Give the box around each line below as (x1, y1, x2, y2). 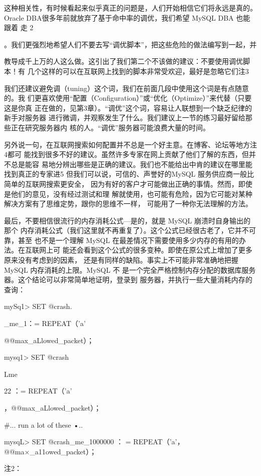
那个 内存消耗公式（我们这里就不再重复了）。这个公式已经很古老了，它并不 (4, 225, 249, 235)
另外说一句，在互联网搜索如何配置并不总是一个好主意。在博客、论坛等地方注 (4, 139, 257, 149)
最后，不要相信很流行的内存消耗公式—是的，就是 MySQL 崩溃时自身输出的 (4, 215, 250, 225)
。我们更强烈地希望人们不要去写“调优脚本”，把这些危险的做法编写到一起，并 (4, 39, 257, 49)
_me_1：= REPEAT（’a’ (4, 318, 86, 329)
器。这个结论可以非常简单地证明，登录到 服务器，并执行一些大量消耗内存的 (4, 274, 252, 285)
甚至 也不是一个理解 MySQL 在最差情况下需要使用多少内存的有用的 (18, 234, 239, 245)
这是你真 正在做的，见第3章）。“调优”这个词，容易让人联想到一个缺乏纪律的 (4, 102, 252, 113)
